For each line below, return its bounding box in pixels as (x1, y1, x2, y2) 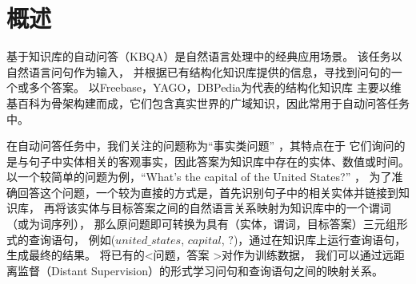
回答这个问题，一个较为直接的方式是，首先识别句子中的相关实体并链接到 (17, 183, 398, 200)
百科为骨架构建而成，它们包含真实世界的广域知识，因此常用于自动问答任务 (17, 94, 410, 111)
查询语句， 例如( (28, 231, 116, 247)
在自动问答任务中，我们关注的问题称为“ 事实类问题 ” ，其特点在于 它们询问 (6, 137, 394, 154)
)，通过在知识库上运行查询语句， (233, 231, 406, 247)
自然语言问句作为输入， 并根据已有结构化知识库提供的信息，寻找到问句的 (6, 63, 391, 80)
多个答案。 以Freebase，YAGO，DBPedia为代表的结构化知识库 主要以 (28, 79, 390, 96)
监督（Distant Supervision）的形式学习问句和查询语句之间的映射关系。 (17, 262, 383, 278)
